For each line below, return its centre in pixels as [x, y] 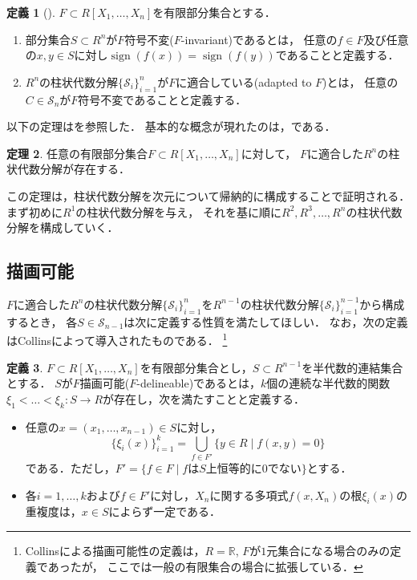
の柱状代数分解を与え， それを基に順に [178, 211]
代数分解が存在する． [73, 169]
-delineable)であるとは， [198, 383]
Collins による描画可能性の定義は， [115, 550]
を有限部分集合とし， [196, 367]
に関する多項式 [249, 495]
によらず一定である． [165, 511]
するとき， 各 [42, 321]
